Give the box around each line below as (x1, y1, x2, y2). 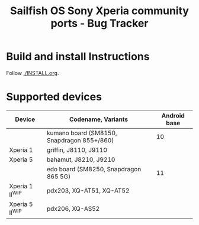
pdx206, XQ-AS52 (46, 204, 100, 213)
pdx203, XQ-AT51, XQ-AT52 (46, 186, 130, 194)
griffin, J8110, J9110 (46, 146, 108, 154)
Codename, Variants (69, 115, 129, 123)
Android (161, 111, 185, 119)
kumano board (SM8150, (46, 129, 117, 137)
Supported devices (6, 90, 102, 104)
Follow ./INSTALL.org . (6, 69, 59, 76)
